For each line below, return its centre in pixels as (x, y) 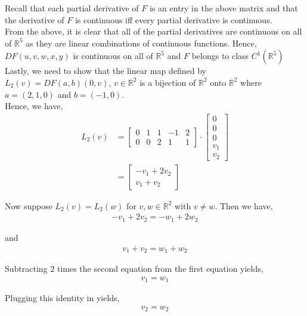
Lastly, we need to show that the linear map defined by (106, 71)
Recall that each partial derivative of (72, 8)
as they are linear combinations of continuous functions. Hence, (141, 43)
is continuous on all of (113, 56)
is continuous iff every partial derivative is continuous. (173, 19)
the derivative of (35, 19)
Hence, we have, (34, 106)
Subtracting (26, 269)
